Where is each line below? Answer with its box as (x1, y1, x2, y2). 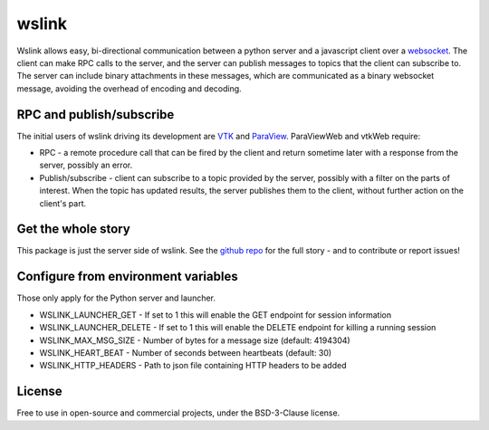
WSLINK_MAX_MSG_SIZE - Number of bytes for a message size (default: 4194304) (39, 335, 350, 346)
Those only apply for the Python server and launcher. (16, 292, 216, 303)
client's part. (39, 197, 86, 208)
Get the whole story (16, 222, 130, 237)
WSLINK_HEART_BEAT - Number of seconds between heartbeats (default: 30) (39, 347, 332, 358)
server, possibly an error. (39, 159, 133, 171)
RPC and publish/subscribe (16, 107, 175, 122)
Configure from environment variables (16, 269, 239, 284)
